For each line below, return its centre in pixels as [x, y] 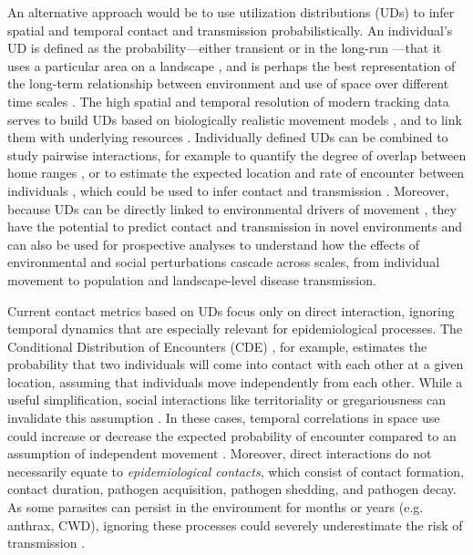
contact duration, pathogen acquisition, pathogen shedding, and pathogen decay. [232, 489]
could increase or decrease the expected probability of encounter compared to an [232, 435]
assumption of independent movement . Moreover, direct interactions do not [220, 453]
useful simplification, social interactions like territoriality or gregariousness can [227, 400]
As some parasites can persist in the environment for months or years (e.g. [216, 507]
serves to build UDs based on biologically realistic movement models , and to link [235, 119]
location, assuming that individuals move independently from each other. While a [235, 381]
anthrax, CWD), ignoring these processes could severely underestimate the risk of [235, 524]
